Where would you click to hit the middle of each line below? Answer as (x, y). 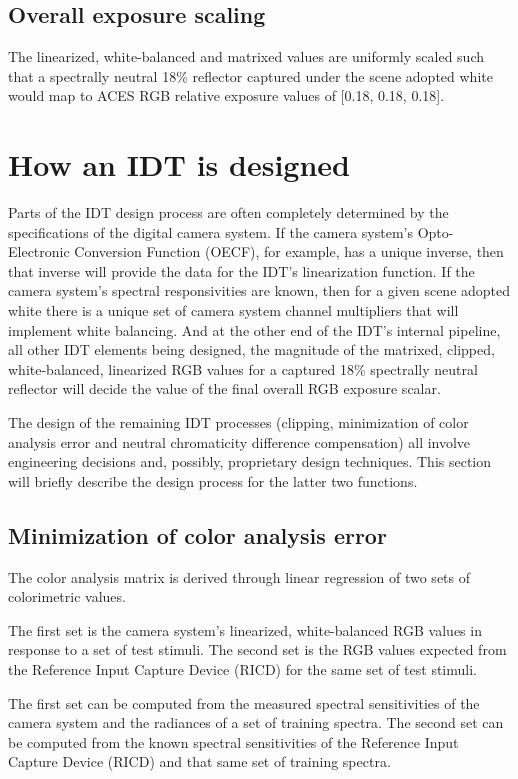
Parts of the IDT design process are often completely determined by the (228, 212)
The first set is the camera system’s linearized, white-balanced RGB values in (245, 629)
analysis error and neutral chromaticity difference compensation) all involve (239, 441)
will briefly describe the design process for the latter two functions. (213, 480)
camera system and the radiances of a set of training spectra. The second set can (256, 722)
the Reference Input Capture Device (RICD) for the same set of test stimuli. (242, 669)
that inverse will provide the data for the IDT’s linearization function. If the (241, 270)
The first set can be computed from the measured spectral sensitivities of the (244, 702)
